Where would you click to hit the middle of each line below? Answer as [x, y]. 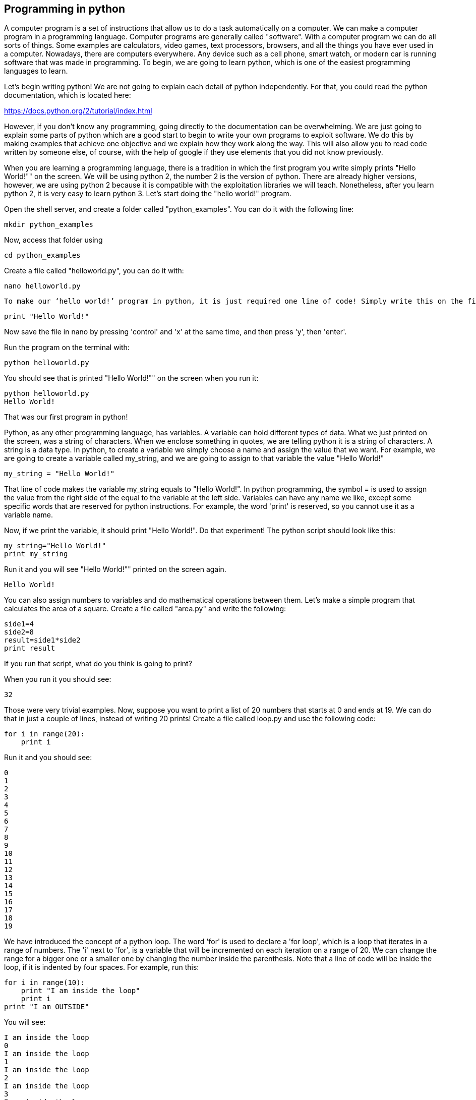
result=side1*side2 [42, 640]
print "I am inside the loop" [80, 991]
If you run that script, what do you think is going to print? [98, 664]
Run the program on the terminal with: [67, 348]
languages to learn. [36, 71]
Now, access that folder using [53, 240]
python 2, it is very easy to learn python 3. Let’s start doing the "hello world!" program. [148, 194]
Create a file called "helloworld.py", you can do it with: [94, 271]
